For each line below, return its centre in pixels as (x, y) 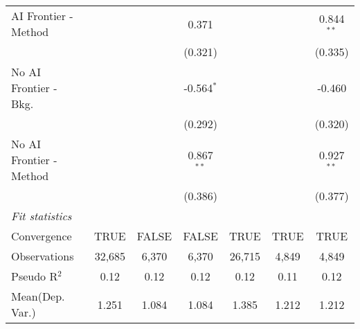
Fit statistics (42, 216)
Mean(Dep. (38, 296)
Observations (43, 256)
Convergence (42, 236)
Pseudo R (35, 276)
